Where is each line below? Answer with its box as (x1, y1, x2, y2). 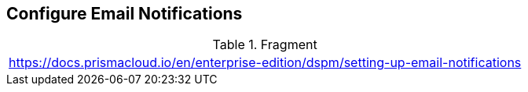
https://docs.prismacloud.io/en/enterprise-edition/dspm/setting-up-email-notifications (9, 55, 522, 71)
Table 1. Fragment (212, 37, 317, 53)
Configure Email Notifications (6, 4, 243, 23)
